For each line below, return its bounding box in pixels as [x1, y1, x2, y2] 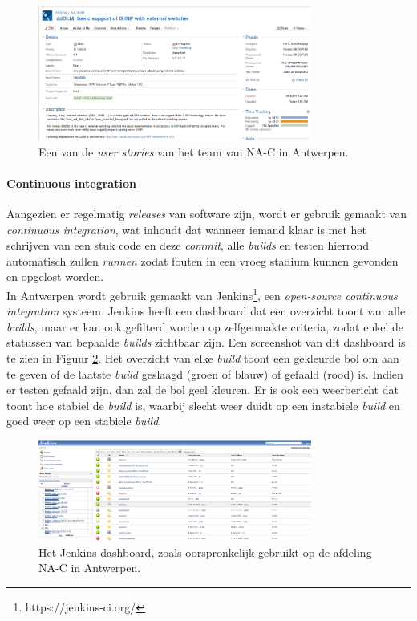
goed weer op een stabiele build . [6, 412, 162, 429]
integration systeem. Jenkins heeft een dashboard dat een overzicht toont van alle [6, 302, 406, 319]
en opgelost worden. [6, 268, 104, 285]
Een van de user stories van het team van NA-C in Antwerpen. [38, 143, 349, 160]
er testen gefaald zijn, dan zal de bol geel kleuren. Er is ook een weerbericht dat [6, 381, 399, 398]
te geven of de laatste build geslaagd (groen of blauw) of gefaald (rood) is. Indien [6, 365, 403, 382]
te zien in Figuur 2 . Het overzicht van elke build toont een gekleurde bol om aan [6, 350, 399, 367]
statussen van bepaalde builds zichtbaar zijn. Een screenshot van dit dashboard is [6, 334, 406, 351]
